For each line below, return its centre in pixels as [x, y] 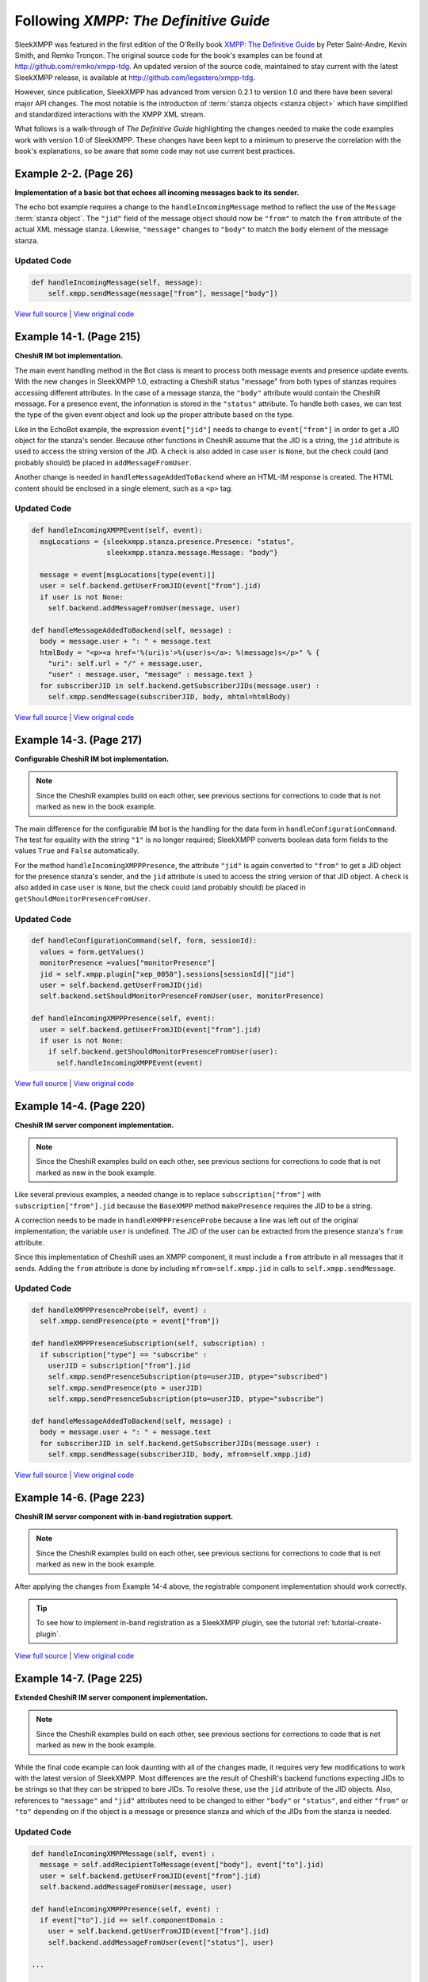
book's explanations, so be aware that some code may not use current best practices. [155, 151]
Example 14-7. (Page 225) [78, 1678]
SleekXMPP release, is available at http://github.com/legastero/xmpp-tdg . [135, 77]
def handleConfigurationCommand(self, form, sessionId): [144, 941]
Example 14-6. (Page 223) [80, 1497]
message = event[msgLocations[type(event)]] [128, 574]
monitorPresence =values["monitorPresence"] [128, 963]
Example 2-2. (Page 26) [74, 173]
